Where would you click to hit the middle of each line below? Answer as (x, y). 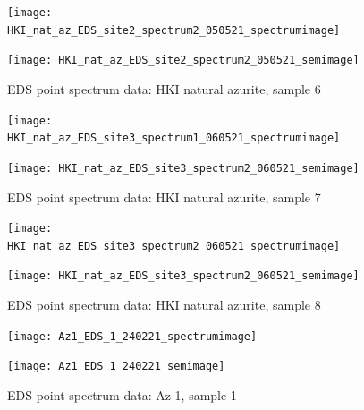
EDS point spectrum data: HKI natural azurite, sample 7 (164, 196)
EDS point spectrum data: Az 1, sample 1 (122, 395)
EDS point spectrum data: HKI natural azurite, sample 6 (164, 88)
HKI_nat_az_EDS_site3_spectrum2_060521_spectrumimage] (174, 246)
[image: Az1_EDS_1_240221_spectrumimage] (132, 336)
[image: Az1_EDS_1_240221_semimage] (116, 367)
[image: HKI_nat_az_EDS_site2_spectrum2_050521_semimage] (183, 60)
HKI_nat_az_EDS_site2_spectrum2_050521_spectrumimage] (174, 30)
